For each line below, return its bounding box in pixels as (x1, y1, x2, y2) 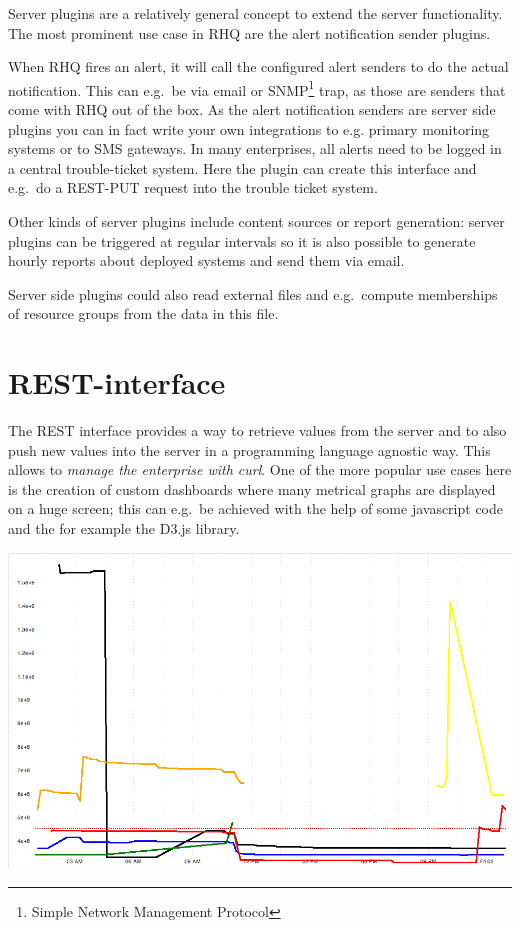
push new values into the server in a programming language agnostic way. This (8, 439, 491, 460)
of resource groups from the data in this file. (8, 303, 279, 324)
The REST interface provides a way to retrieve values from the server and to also (8, 420, 507, 441)
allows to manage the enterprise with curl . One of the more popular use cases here (8, 459, 512, 480)
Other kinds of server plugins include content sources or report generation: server (8, 211, 505, 231)
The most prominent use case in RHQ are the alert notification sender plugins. (8, 22, 491, 43)
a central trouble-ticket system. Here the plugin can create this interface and (8, 157, 477, 178)
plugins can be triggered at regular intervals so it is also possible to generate (8, 230, 476, 251)
